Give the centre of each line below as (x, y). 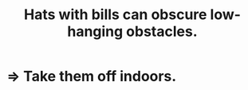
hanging (95, 31)
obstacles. (161, 31)
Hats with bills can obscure (115, 15)
